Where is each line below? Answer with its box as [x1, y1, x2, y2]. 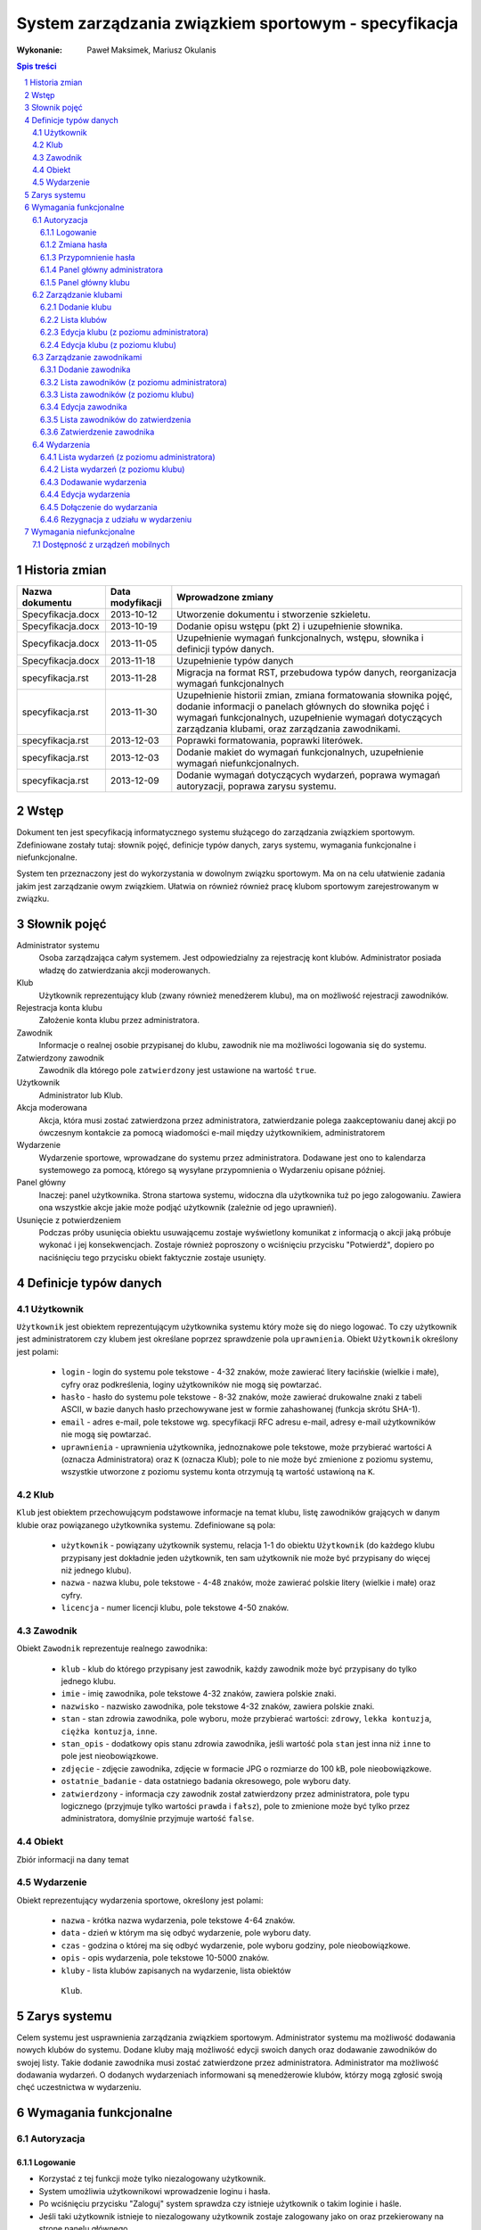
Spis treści [16, 61, 57, 71]
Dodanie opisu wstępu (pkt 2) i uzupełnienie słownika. [176, 620, 404, 632]
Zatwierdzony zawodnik [16, 1053, 104, 1063]
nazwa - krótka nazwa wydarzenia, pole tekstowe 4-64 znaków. [61, 1915, 296, 1926]
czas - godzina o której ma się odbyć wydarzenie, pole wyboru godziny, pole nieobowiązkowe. [61, 1940, 412, 1951]
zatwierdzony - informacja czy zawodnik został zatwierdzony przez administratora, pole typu [61, 1788, 410, 1799]
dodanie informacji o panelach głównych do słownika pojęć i [176, 700, 429, 713]
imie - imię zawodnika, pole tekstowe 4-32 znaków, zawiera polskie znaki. [61, 1689, 337, 1699]
